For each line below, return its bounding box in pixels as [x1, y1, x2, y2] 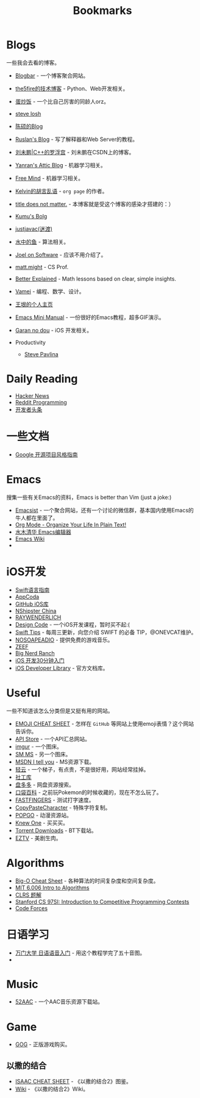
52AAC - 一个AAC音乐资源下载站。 [15, 998, 104, 1005]
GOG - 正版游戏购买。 [15, 1041, 71, 1048]
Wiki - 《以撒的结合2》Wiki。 [15, 1085, 89, 1093]
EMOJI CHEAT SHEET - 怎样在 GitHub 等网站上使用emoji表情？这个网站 [15, 720, 194, 727]
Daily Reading [6, 372, 78, 386]
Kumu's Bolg [15, 212, 48, 220]
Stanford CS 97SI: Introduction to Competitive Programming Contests [15, 898, 190, 905]
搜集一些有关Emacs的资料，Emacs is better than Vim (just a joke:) [6, 493, 172, 501]
